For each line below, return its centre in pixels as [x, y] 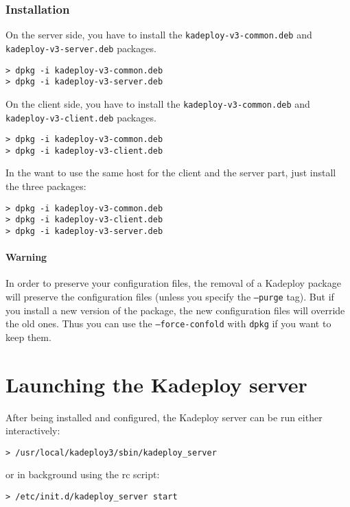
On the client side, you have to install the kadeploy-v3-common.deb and [158, 103]
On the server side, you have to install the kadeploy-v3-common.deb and [159, 35]
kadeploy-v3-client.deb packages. [81, 117]
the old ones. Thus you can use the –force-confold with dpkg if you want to [168, 323]
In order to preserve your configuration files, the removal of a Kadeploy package [173, 283]
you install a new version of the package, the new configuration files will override [175, 310]
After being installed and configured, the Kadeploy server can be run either [164, 417]
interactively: [33, 431]
